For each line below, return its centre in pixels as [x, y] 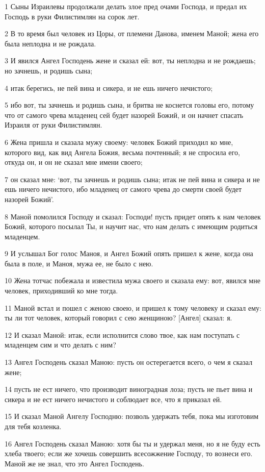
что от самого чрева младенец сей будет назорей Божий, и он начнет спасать [124, 115]
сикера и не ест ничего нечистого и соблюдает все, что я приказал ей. [113, 399]
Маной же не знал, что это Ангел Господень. [74, 463]
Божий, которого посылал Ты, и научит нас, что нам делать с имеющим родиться [131, 226]
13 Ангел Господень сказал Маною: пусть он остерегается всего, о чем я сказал [129, 362]
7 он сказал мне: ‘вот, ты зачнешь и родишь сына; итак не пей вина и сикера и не [132, 179]
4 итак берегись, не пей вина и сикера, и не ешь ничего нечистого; [109, 88]
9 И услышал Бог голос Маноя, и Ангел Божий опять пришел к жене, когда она [129, 253]
